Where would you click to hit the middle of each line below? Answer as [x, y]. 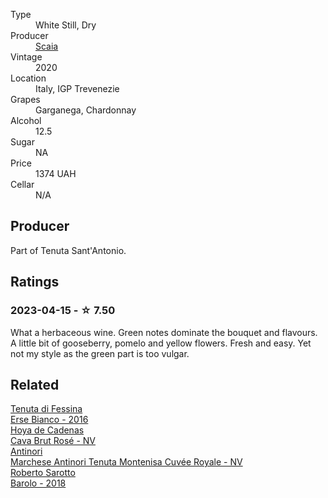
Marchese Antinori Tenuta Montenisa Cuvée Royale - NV [126, 462]
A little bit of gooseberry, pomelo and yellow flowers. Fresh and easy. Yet [161, 343]
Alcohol [26, 120]
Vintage [26, 57]
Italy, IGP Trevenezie [77, 88]
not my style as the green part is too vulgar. [100, 353]
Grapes [25, 99]
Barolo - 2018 [38, 483]
